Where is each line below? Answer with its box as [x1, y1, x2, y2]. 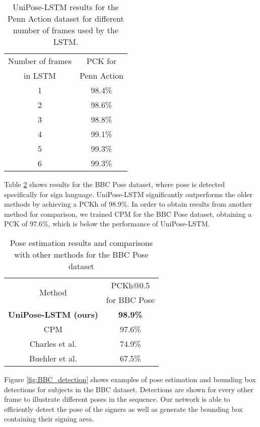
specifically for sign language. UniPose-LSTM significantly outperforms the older [4, 189, 253, 199]
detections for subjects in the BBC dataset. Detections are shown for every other [4, 384, 253, 394]
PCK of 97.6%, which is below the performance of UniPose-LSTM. [4, 218, 210, 229]
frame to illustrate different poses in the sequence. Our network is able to [4, 394, 230, 404]
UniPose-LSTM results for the [13, 1, 119, 13]
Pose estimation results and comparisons [10, 236, 153, 249]
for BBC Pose [106, 293, 155, 306]
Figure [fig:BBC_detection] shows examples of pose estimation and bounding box [4, 374, 256, 384]
